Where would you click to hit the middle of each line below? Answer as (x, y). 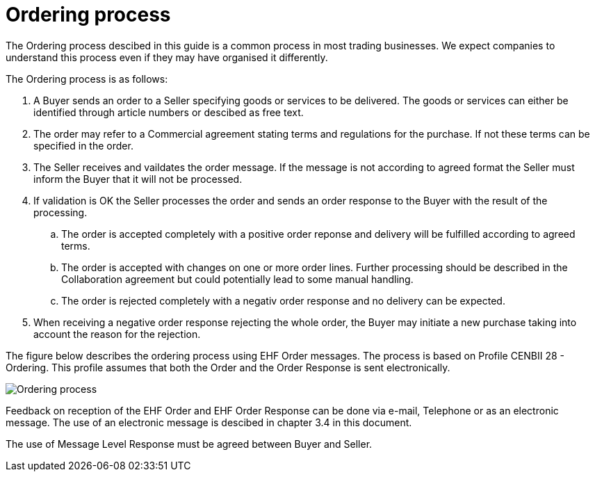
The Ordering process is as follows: (87, 79)
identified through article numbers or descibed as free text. (169, 112)
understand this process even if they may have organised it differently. (167, 57)
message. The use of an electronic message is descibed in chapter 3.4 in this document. (209, 422)
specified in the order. (83, 145)
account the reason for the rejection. (117, 334)
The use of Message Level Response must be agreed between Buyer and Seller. (189, 444)
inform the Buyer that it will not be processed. (138, 179)
